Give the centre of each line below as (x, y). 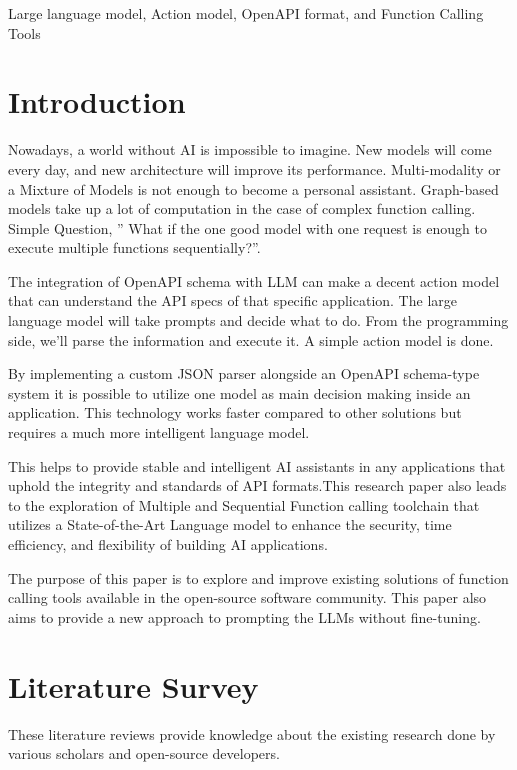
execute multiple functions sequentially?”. (134, 247)
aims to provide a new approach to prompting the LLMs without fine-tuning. (244, 616)
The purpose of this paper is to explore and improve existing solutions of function (258, 577)
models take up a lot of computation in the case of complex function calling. (242, 208)
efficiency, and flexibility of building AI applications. (168, 544)
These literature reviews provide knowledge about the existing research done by (252, 733)
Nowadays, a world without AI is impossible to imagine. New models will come (250, 149)
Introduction (97, 101)
